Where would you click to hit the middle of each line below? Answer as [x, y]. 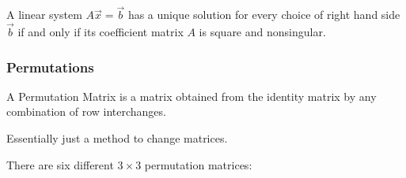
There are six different [60, 164]
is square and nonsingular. [262, 32]
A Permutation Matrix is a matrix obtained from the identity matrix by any [192, 96]
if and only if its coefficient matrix [101, 32]
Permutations [50, 67]
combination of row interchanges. [86, 111]
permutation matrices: [198, 164]
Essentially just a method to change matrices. [117, 138]
